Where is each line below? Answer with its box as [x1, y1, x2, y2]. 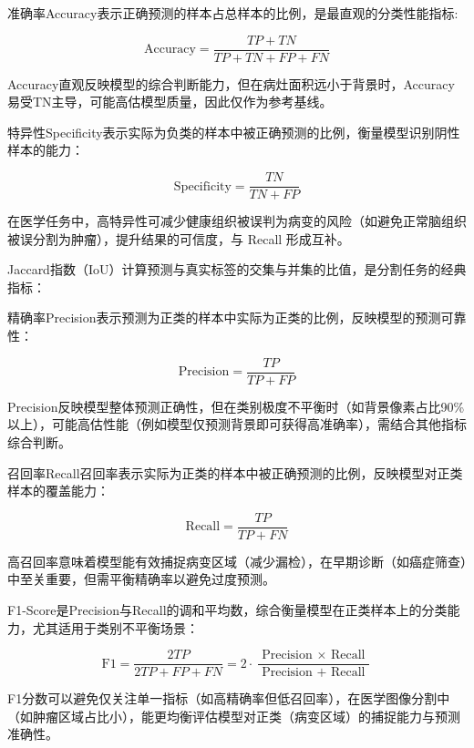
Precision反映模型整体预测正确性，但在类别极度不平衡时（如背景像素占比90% [7, 396, 465, 415]
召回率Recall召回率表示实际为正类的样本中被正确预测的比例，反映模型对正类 [7, 463, 463, 482]
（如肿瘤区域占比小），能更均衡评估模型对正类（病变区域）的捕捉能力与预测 [7, 706, 460, 725]
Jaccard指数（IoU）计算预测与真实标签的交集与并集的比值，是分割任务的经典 [7, 260, 467, 279]
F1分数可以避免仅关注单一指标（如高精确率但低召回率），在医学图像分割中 [7, 689, 450, 708]
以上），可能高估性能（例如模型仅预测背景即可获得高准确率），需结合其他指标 [7, 415, 467, 434]
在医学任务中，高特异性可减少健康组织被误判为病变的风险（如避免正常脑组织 [7, 211, 467, 231]
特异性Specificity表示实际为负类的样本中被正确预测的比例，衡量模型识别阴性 [7, 122, 460, 141]
